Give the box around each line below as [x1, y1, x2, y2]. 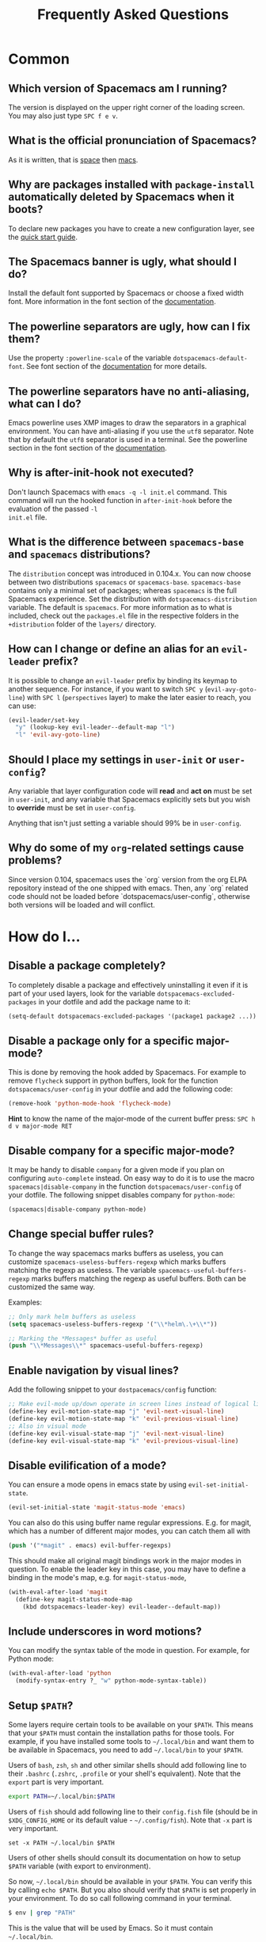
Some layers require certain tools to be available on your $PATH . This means [8, 1719, 253, 1729]
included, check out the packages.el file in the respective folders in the [8, 611, 239, 620]
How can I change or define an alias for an [8, 642, 219, 656]
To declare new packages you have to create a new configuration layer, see [8, 223, 255, 233]
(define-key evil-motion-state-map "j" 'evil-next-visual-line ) [8, 1407, 225, 1415]
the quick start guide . [8, 232, 78, 242]
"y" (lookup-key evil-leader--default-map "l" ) [15, 723, 176, 732]
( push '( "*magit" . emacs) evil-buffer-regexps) [8, 1542, 172, 1550]
